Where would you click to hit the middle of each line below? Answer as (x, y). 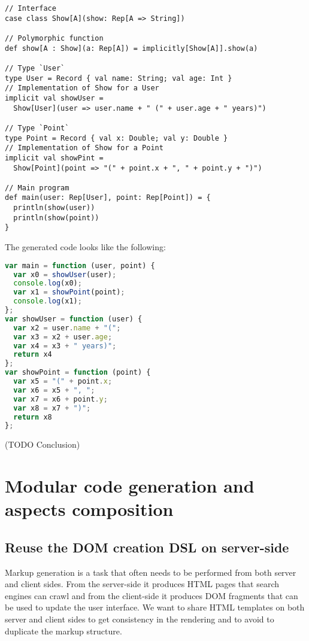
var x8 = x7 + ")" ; (52, 408)
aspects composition (89, 509)
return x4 (33, 355)
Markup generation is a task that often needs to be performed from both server (151, 572)
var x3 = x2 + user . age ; (63, 337)
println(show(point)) (56, 218)
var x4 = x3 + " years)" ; (65, 346)
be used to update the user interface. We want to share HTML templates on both (155, 607)
